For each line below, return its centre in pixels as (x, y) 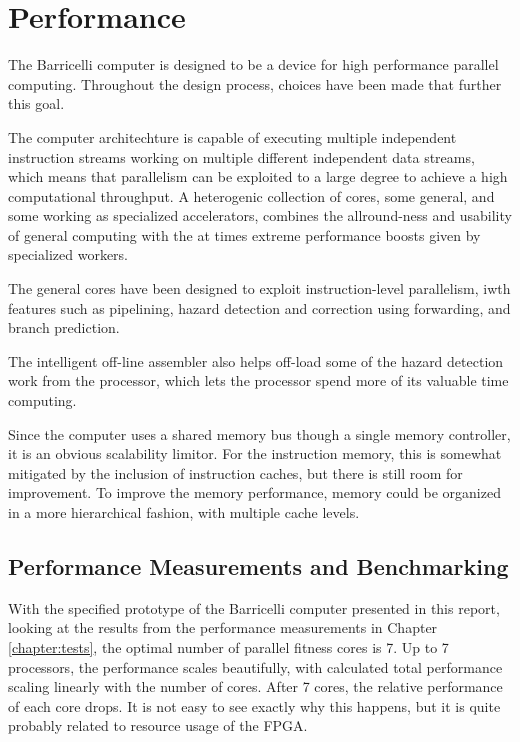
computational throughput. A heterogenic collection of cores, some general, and (251, 195)
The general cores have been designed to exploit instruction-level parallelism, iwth (259, 288)
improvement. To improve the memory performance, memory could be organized (254, 492)
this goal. (36, 103)
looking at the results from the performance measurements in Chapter (223, 627)
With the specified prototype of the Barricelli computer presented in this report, (254, 607)
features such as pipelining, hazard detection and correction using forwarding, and (259, 307)
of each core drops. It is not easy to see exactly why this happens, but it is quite (254, 705)
